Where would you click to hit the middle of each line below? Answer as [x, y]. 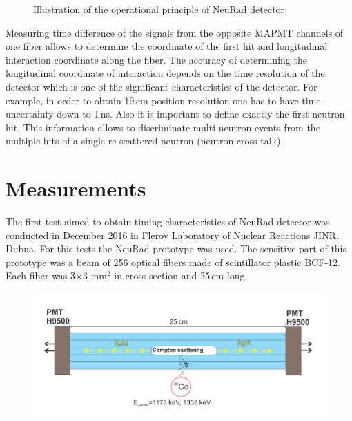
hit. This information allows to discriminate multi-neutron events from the [163, 127]
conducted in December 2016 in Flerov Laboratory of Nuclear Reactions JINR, [172, 235]
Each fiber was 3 [41, 275]
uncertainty [30, 114]
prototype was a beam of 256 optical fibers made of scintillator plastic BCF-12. [173, 262]
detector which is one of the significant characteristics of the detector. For [162, 86]
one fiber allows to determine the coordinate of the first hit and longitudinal [167, 46]
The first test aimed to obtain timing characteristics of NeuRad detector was [168, 222]
